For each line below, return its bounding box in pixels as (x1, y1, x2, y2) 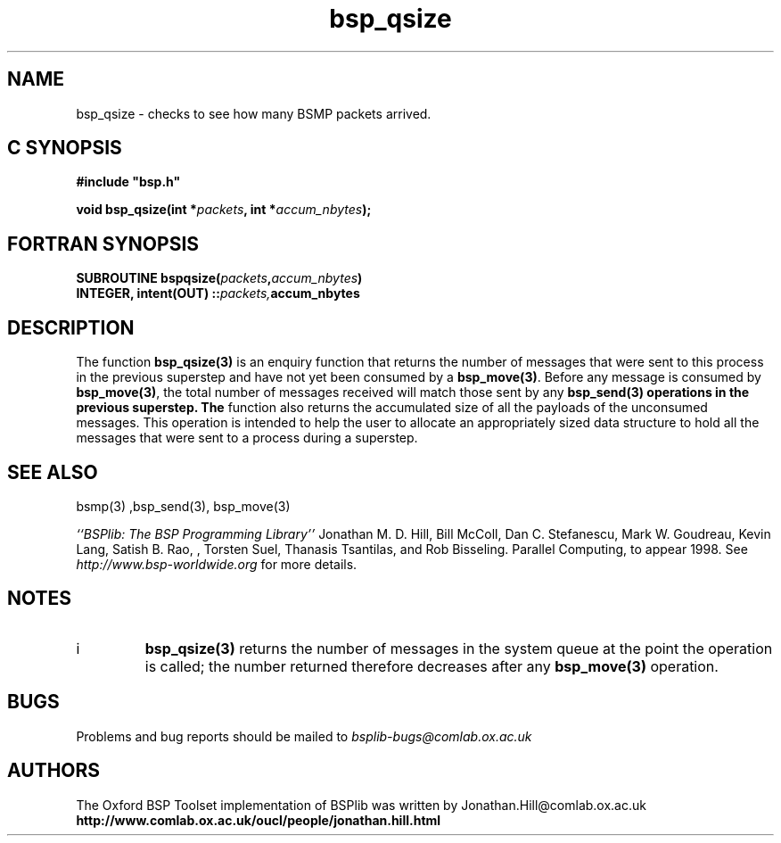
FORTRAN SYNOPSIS (7, 232, 200, 255)
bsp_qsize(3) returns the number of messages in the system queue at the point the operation (144, 639, 773, 657)
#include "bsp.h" (76, 174, 181, 190)
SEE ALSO (7, 460, 98, 483)
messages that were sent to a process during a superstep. (76, 430, 418, 446)
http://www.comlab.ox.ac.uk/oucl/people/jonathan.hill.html (76, 812, 441, 828)
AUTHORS (7, 759, 101, 782)
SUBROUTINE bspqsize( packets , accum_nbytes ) (76, 270, 363, 286)
